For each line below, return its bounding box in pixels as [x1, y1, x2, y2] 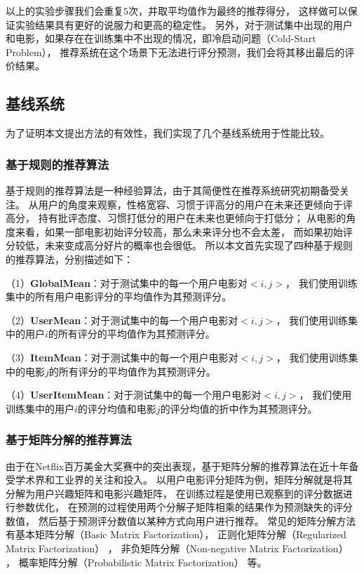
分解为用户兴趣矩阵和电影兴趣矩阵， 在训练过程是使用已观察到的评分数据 [6, 486, 343, 500]
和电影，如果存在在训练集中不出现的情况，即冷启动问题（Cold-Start [6, 31, 316, 46]
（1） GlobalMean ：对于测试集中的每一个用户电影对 [6, 275, 248, 290]
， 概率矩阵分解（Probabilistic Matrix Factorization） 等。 [6, 554, 267, 569]
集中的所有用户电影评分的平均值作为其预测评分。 [6, 289, 231, 304]
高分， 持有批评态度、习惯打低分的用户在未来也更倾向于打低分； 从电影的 [6, 211, 346, 225]
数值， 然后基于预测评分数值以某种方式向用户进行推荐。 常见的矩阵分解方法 [6, 513, 356, 528]
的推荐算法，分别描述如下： [6, 251, 133, 266]
